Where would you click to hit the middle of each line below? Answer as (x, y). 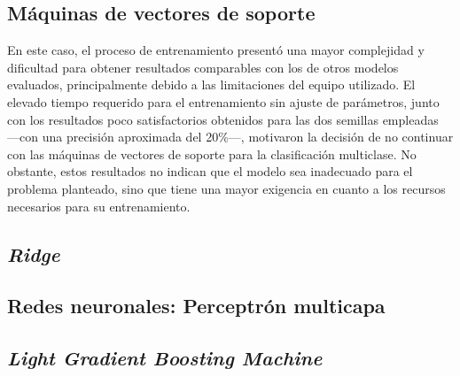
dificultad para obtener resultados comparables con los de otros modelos (203, 67)
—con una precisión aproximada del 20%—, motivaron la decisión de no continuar (230, 137)
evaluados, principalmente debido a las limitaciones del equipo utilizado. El (211, 84)
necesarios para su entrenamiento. (99, 206)
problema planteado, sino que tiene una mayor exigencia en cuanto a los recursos (226, 188)
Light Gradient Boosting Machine (165, 358)
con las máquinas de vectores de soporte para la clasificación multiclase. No (212, 153)
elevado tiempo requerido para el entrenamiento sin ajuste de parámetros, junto (223, 101)
